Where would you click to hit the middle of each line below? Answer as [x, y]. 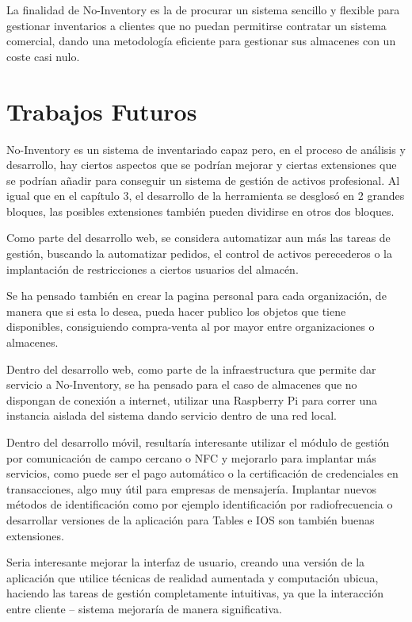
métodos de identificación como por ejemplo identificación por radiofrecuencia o [200, 504]
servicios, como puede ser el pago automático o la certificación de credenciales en [202, 473]
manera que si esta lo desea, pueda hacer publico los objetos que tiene [176, 311]
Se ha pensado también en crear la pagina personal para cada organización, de [196, 296]
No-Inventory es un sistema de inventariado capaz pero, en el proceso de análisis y [206, 149]
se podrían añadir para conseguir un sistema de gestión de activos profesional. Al [203, 180]
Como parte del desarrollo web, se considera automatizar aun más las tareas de [198, 238]
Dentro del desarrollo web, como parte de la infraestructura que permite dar [191, 369]
